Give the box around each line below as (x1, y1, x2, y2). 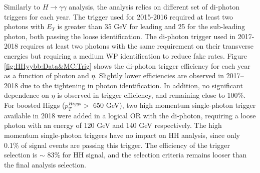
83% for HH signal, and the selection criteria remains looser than (47, 149, 247, 160)
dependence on (4, 90, 49, 100)
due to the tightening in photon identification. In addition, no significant (20, 80, 243, 90)
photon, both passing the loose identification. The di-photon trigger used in (4, 31, 236, 41)
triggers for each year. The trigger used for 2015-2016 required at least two (4, 11, 233, 22)
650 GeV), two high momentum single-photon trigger (93, 99, 256, 110)
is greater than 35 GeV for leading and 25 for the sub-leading (57, 21, 245, 32)
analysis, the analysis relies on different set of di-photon (69, 2, 240, 12)
